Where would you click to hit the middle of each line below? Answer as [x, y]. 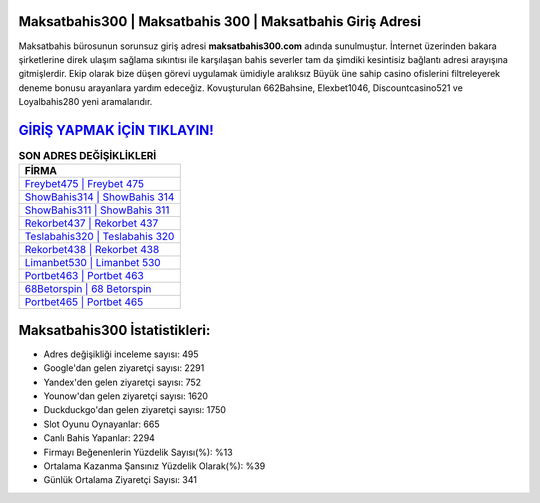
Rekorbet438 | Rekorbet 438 [92, 250]
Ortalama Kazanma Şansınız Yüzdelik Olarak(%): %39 [154, 466]
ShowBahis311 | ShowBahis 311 [97, 210]
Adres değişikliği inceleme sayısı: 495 [121, 354]
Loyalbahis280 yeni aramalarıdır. [85, 102]
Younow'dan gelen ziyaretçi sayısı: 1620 [126, 396]
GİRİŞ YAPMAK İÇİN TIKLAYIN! [116, 130]
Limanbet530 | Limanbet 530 [92, 263]
